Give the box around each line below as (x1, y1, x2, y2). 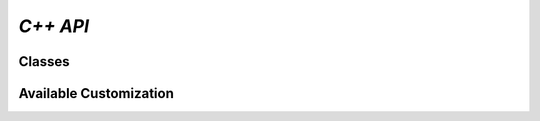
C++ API (18, 15, 90, 37)
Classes (18, 53, 70, 70)
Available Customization (18, 85, 174, 102)
